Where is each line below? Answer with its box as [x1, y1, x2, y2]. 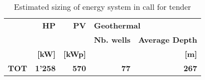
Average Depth [138, 34, 197, 45]
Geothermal [94, 20, 141, 31]
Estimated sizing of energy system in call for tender [14, 1, 191, 12]
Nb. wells [94, 34, 130, 45]
